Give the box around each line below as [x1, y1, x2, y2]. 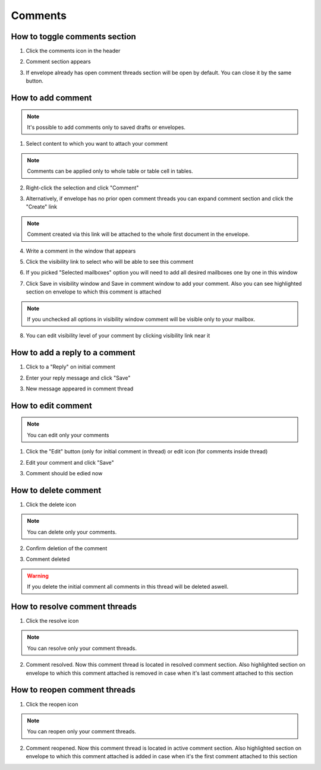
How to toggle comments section [11, 31, 136, 42]
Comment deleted [26, 556, 70, 563]
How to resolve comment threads [11, 602, 137, 611]
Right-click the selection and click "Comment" [26, 184, 139, 191]
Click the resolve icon [26, 617, 79, 624]
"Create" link [26, 203, 58, 210]
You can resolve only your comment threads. [27, 645, 137, 652]
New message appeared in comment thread [26, 385, 134, 392]
